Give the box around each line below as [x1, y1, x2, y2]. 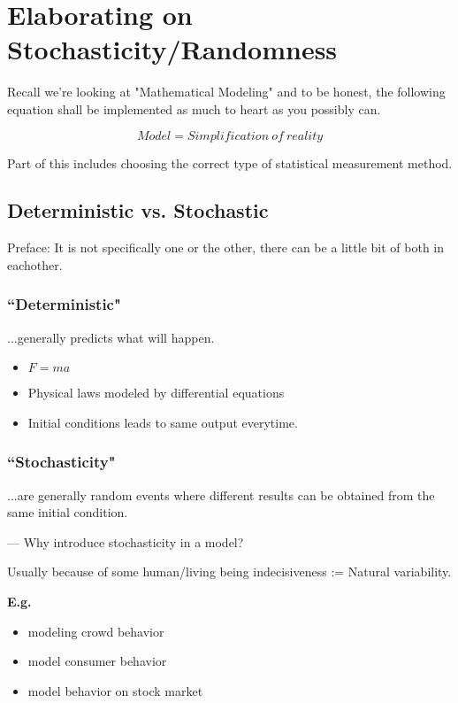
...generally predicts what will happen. [7, 328, 215, 346]
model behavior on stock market [27, 681, 203, 699]
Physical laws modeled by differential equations [27, 383, 285, 402]
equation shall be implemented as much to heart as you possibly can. [7, 99, 381, 118]
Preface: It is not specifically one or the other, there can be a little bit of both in [7, 238, 445, 257]
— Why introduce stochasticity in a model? [7, 532, 244, 551]
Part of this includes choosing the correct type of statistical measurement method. [7, 153, 453, 172]
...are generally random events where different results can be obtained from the [7, 485, 435, 504]
